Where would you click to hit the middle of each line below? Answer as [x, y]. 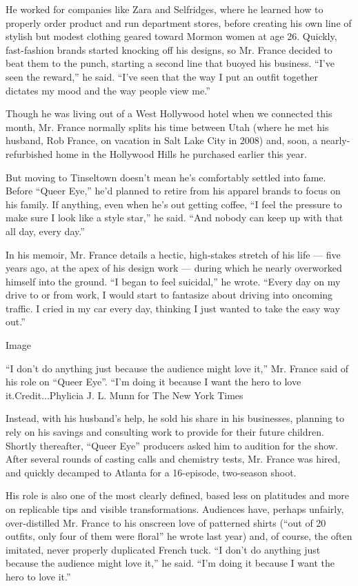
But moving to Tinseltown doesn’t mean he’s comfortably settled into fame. [166, 177]
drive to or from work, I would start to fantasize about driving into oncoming [169, 295]
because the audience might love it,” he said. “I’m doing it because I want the [170, 563]
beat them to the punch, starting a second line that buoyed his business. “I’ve [170, 63]
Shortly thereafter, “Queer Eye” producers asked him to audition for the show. [172, 445]
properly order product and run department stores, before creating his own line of [179, 22]
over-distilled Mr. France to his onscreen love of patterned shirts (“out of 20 [166, 522]
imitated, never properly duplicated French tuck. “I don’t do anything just [163, 549]
